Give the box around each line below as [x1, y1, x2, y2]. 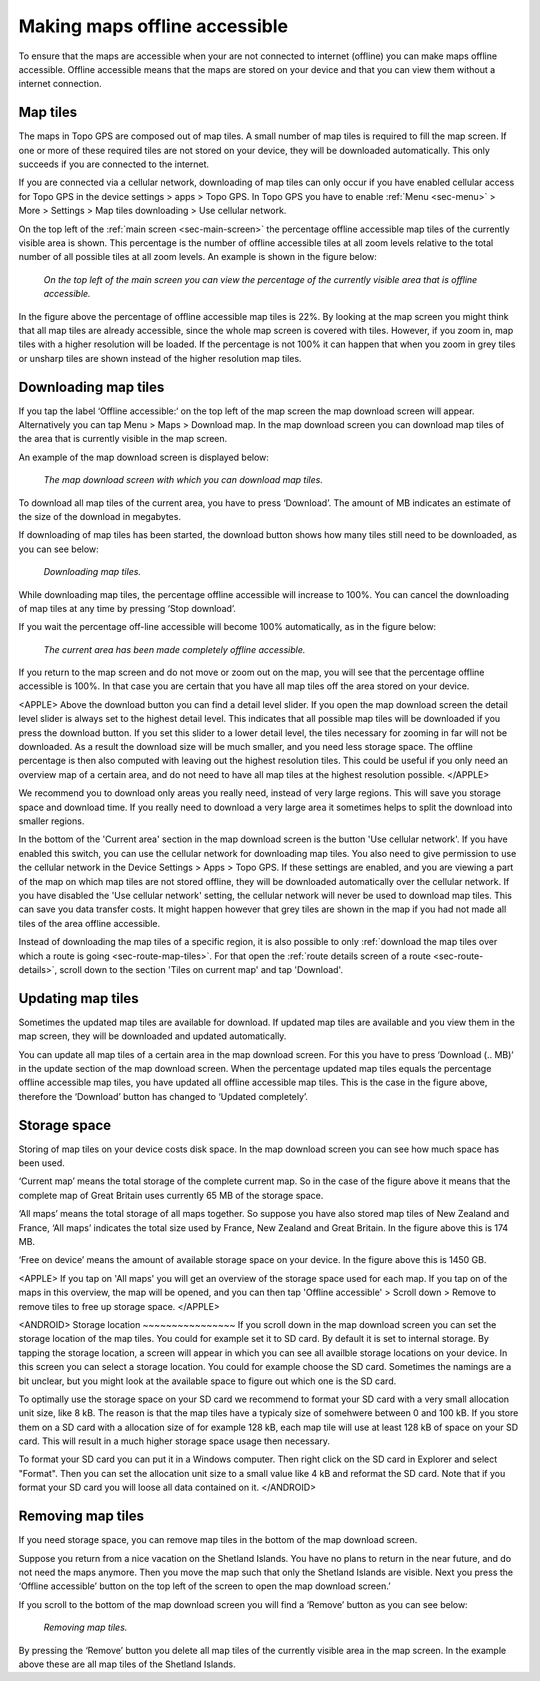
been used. [18, 1157, 65, 1169]
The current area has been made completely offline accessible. [43, 643, 306, 655]
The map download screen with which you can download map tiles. [43, 474, 324, 486]
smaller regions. [18, 815, 85, 827]
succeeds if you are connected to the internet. [18, 158, 210, 170]
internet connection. [18, 78, 102, 90]
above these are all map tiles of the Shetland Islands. [18, 1658, 236, 1670]
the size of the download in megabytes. [18, 510, 182, 522]
